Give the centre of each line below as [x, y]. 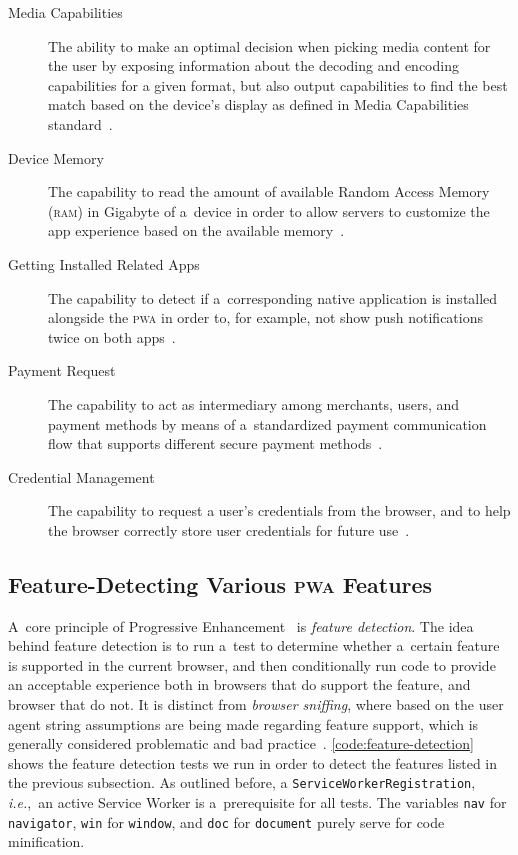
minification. [46, 841]
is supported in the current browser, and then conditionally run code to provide [252, 664]
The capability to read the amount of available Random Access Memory [269, 191]
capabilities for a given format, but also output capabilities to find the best [278, 84]
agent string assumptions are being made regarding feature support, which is [243, 723]
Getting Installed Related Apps [104, 263]
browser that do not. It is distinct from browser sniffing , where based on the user [256, 704]
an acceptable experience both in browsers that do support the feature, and [239, 684]
